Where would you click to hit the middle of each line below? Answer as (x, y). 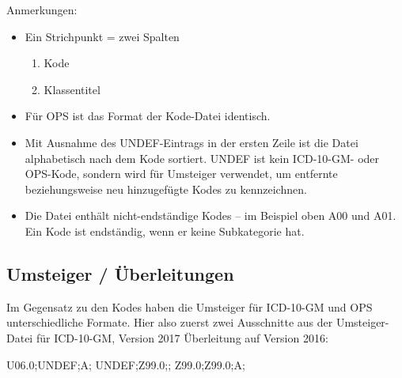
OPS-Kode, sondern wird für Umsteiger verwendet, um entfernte (181, 174)
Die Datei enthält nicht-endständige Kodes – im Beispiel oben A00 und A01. (210, 215)
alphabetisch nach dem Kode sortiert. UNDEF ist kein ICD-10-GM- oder (202, 158)
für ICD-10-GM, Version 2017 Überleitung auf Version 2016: (182, 337)
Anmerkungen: (42, 9)
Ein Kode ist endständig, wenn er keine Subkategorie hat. (165, 231)
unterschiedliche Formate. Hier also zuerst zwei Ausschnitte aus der (170, 322)
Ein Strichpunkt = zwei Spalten (102, 36)
